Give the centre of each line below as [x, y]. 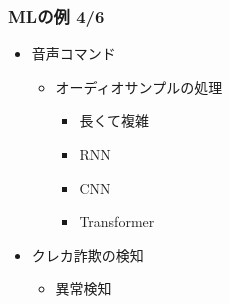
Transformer [117, 221]
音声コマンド [73, 53]
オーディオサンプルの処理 [139, 86]
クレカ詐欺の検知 [87, 254]
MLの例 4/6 [56, 15]
